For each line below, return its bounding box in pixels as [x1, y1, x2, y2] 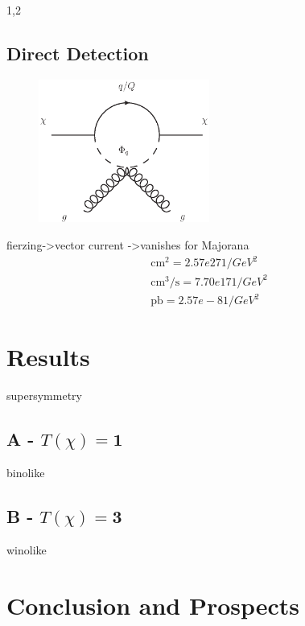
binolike [6, 464, 45, 481]
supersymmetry [6, 387, 82, 404]
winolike [6, 541, 47, 558]
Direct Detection [6, 40, 149, 65]
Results [6, 340, 90, 373]
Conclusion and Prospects [6, 588, 300, 621]
